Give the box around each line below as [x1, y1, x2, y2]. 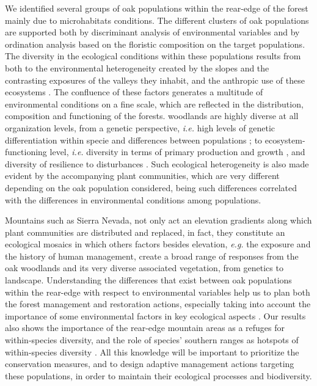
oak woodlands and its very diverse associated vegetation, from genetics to [5, 261, 283, 274]
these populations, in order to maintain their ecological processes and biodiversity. [5, 369, 312, 382]
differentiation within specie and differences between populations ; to [5, 133, 263, 146]
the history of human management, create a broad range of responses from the [5, 249, 299, 262]
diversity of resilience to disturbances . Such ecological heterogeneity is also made [5, 157, 309, 170]
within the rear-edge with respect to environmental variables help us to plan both [5, 285, 310, 298]
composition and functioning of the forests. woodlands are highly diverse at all [5, 109, 299, 122]
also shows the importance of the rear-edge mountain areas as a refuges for [5, 321, 285, 334]
